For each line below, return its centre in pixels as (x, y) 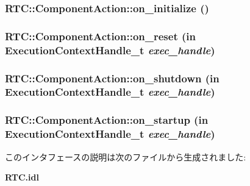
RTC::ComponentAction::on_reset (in (100, 36)
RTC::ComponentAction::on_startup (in (107, 120)
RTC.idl (22, 177)
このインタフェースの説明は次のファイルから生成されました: (126, 156)
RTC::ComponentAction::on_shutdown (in (112, 78)
